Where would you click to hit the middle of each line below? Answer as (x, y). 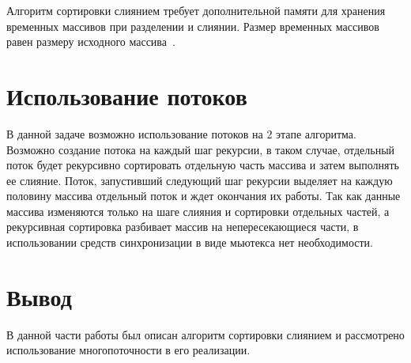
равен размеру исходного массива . (91, 42)
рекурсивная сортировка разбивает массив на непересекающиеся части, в (183, 227)
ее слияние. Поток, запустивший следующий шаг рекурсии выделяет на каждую (200, 180)
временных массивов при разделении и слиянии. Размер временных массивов (193, 26)
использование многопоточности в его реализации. (128, 350)
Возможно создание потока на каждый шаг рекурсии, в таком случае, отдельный (201, 149)
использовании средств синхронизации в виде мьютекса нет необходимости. (190, 242)
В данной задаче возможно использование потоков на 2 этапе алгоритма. (181, 133)
